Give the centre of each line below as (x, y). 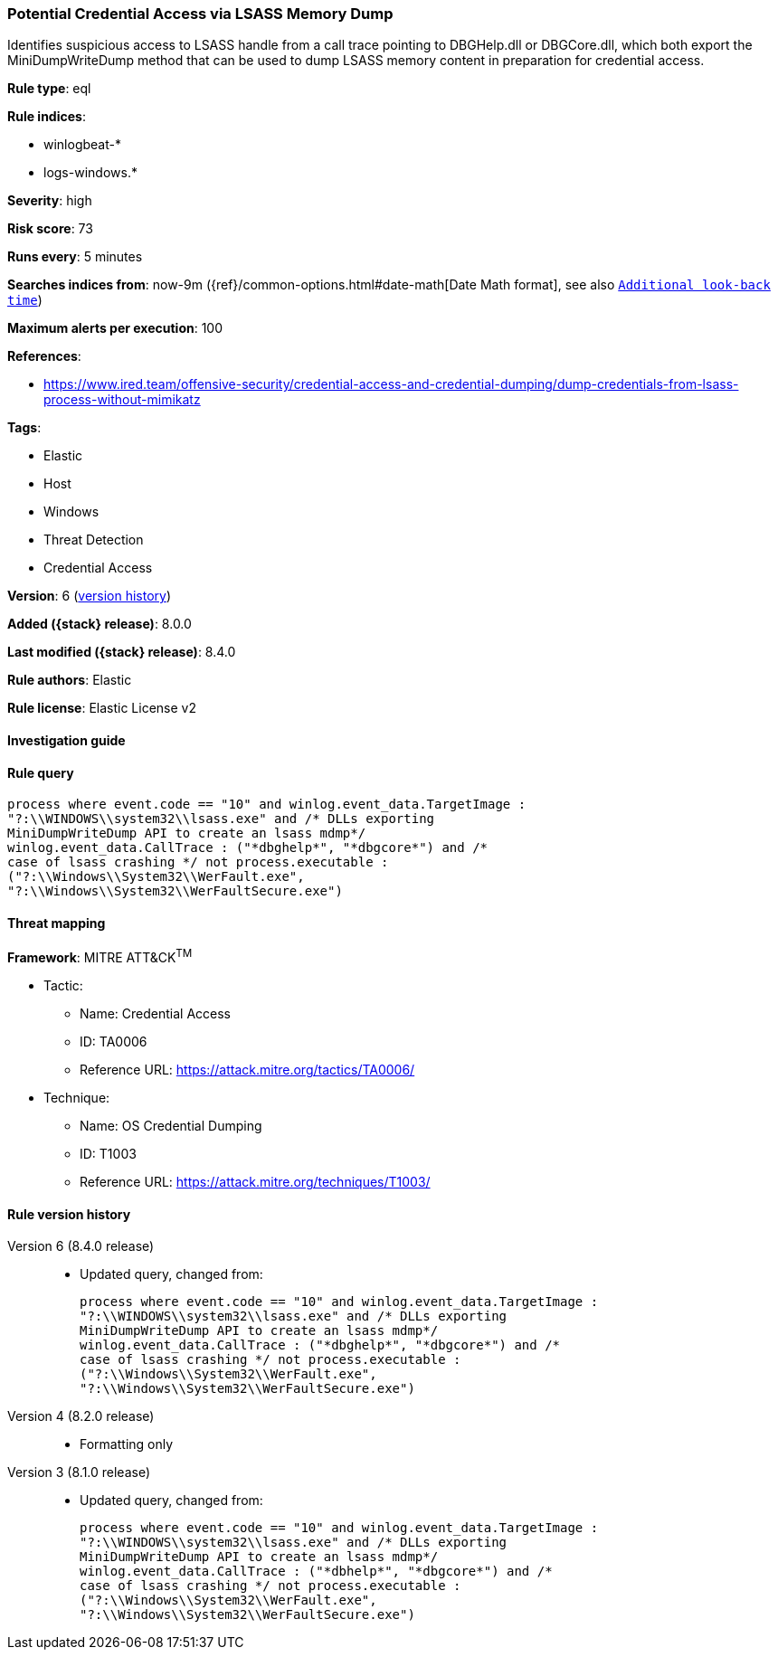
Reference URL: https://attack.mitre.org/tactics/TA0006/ (247, 1070)
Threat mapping (57, 923)
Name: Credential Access (155, 1014)
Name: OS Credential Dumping (171, 1126)
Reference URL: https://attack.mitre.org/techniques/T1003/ (255, 1182)
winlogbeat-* (82, 145)
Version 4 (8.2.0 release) (81, 1416)
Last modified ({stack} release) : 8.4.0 (122, 652)
